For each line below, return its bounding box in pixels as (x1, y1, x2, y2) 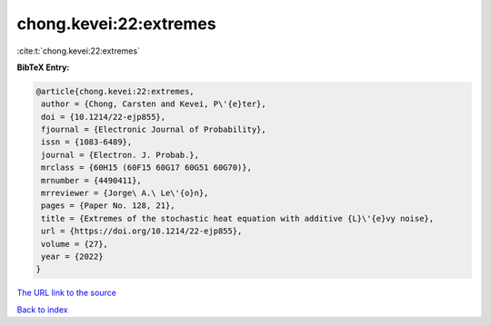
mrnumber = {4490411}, (41, 175, 143, 185)
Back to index (16, 304, 68, 315)
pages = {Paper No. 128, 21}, (41, 201, 176, 211)
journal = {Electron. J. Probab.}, (41, 150, 200, 160)
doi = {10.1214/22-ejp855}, (41, 112, 166, 122)
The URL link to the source (16, 287, 117, 299)
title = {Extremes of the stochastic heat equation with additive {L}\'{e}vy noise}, (41, 213, 435, 223)
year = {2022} (41, 252, 104, 262)
